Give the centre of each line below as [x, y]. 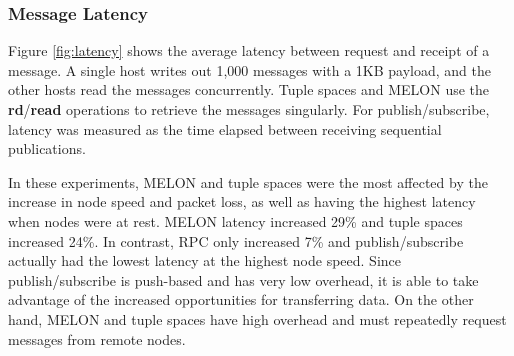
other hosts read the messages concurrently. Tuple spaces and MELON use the [249, 89]
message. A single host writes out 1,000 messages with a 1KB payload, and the [249, 69]
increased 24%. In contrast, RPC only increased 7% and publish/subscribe [236, 240]
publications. [47, 148]
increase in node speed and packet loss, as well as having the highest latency [242, 201]
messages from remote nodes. [97, 338]
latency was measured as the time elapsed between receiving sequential [225, 128]
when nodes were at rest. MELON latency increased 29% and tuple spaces [235, 220]
